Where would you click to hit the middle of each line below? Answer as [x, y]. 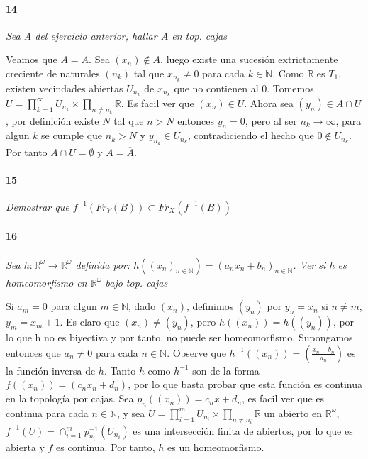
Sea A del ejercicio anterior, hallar [82, 35]
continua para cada [47, 413]
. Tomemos [290, 88]
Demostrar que [38, 206]
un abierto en [293, 413]
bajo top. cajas [136, 282]
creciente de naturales [53, 73]
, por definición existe [52, 120]
